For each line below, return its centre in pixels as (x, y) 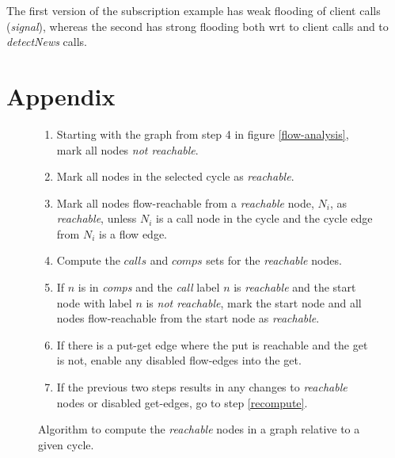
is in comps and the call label (149, 287)
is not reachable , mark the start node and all (254, 302)
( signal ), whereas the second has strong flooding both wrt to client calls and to (197, 26)
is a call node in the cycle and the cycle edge (264, 218)
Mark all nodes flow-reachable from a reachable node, (185, 202)
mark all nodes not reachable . (127, 149)
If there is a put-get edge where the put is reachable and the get (212, 344)
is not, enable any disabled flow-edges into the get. (179, 360)
